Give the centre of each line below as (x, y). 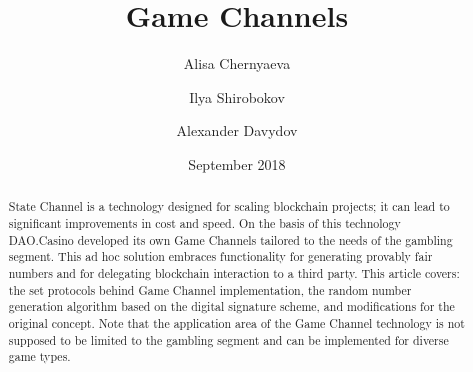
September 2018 (237, 163)
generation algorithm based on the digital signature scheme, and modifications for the (231, 306)
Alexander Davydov (237, 130)
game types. (39, 356)
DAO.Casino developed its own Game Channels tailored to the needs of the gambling (230, 239)
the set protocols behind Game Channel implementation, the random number (210, 289)
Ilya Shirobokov (237, 96)
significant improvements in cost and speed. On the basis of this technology (204, 222)
